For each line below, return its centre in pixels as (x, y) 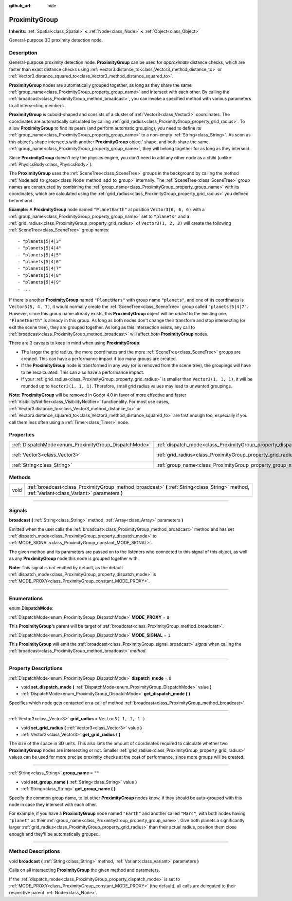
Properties (22, 435)
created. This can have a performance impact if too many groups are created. (99, 359)
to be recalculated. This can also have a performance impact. (83, 372)
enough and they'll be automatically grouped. (55, 834)
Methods (20, 478)
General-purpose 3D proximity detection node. (56, 40)
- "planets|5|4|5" (40, 255)
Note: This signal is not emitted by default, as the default (66, 567)
